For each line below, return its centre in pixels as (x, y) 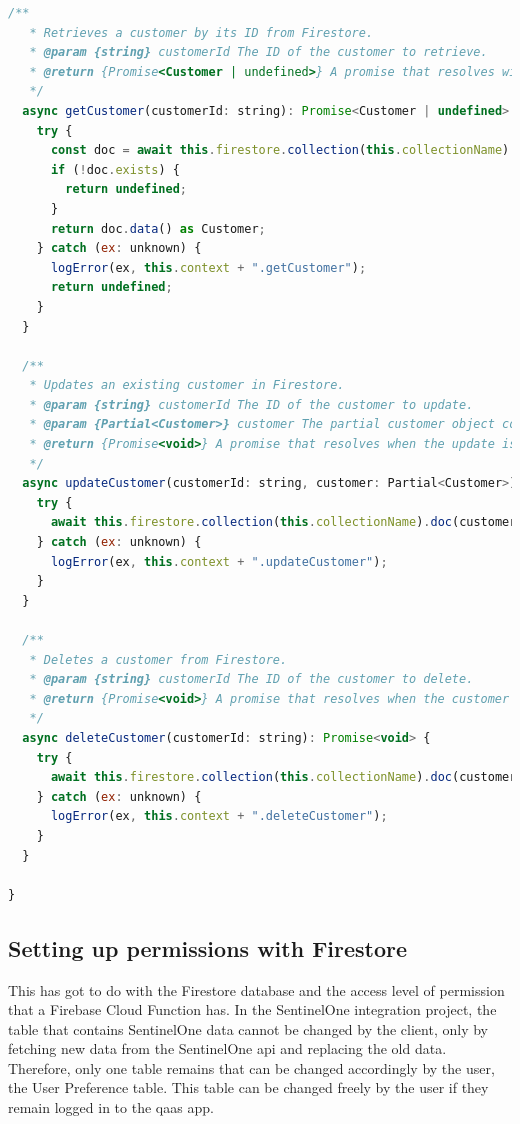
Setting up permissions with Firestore (208, 947)
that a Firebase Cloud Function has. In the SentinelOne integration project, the (252, 1009)
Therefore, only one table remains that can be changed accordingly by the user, (251, 1067)
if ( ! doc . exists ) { (115, 169)
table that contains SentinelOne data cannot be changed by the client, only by (248, 1028)
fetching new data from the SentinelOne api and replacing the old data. (227, 1048)
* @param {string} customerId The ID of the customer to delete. (251, 679)
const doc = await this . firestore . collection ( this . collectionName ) (280, 150)
